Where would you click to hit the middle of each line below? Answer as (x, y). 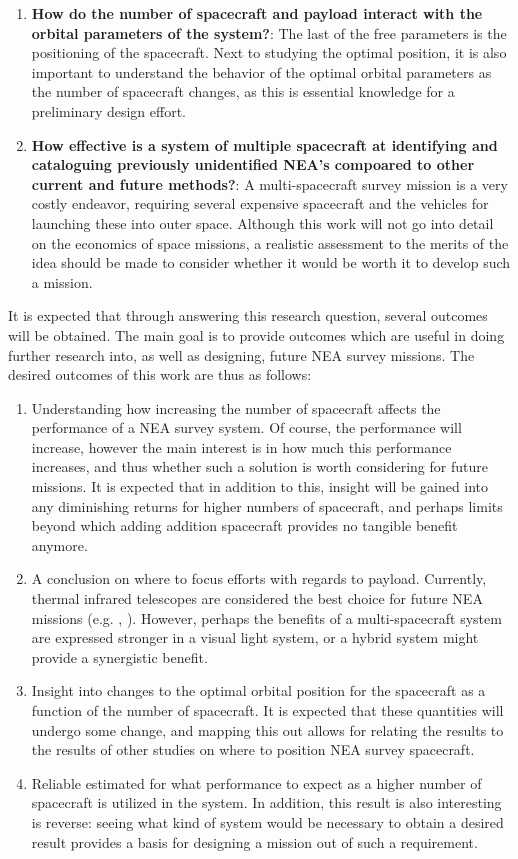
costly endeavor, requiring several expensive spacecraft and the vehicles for (260, 203)
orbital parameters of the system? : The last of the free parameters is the (269, 32)
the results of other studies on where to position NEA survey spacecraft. (253, 749)
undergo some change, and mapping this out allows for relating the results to (267, 729)
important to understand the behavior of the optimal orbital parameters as (261, 71)
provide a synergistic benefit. (119, 656)
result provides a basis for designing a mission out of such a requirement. (254, 841)
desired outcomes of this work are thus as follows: (160, 374)
